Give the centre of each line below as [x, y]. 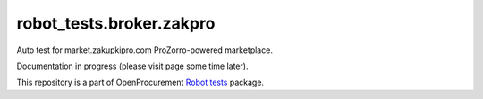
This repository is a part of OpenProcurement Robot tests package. [140, 82]
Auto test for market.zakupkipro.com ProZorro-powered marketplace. [144, 50]
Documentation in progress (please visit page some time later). [132, 66]
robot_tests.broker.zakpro [116, 23]
